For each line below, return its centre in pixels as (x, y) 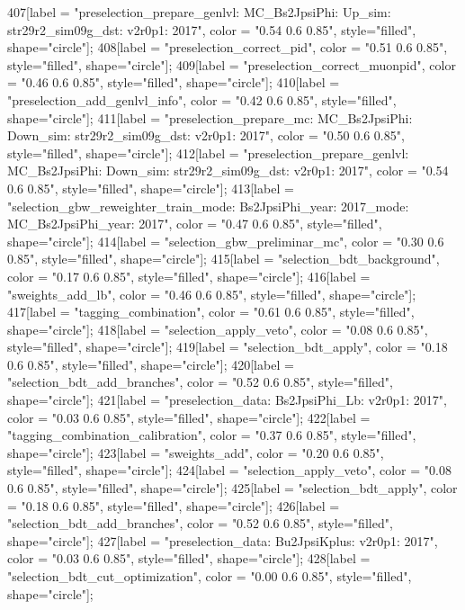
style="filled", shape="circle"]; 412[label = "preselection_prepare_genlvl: (208, 152)
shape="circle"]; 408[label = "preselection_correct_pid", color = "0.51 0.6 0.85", (228, 47)
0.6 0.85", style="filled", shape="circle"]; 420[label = (151, 364)
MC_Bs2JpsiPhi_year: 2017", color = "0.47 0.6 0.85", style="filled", (195, 224)
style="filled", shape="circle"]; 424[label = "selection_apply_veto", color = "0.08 (229, 470)
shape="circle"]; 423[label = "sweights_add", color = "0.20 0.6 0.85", (196, 452)
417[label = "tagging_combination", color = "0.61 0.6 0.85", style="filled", (211, 312)
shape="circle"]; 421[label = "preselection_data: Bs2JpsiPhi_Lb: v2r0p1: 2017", (227, 400)
